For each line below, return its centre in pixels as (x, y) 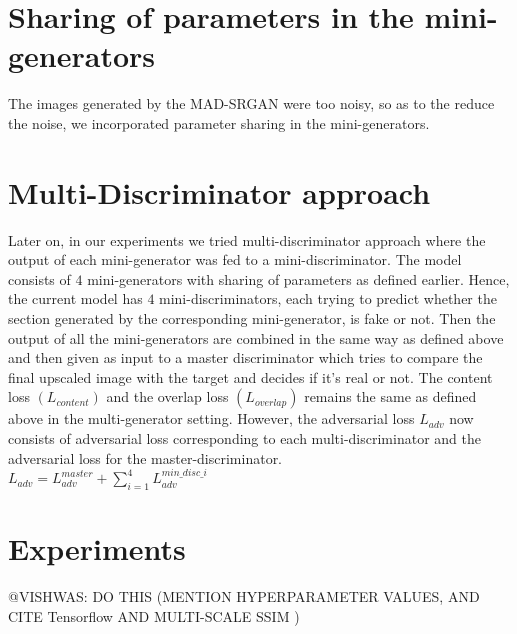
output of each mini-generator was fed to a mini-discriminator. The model (235, 259)
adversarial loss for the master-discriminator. (145, 457)
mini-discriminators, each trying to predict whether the (328, 298)
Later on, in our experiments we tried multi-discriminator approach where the (247, 239)
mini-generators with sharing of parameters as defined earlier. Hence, (298, 278)
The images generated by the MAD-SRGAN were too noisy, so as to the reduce (251, 103)
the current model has (75, 298)
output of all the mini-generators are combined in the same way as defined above (256, 337)
